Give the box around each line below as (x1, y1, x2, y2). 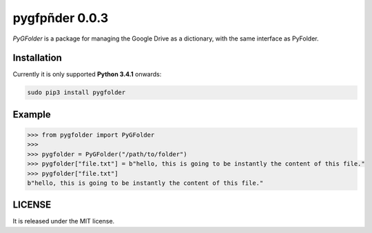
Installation (12, 52, 62, 64)
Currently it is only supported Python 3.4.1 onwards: (12, 70, 162, 78)
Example (12, 109, 51, 120)
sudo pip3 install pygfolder (27, 89, 126, 96)
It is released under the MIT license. (12, 217, 115, 225)
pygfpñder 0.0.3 (12, 10, 109, 25)
